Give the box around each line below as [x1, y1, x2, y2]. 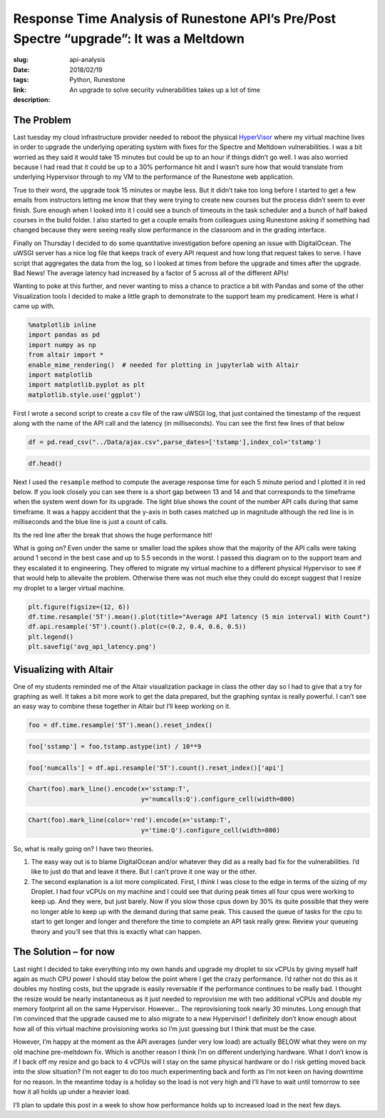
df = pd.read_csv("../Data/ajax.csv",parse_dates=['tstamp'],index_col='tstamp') [28, 439, 322, 446]
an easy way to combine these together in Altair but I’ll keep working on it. [13, 702, 231, 711]
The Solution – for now [13, 945, 115, 958]
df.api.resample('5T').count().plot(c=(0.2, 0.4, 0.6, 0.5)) [28, 622, 247, 631]
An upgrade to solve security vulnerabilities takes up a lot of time [69, 86, 260, 94]
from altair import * [28, 351, 104, 359]
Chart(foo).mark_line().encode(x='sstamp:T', [28, 785, 190, 793]
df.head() [28, 459, 63, 467]
